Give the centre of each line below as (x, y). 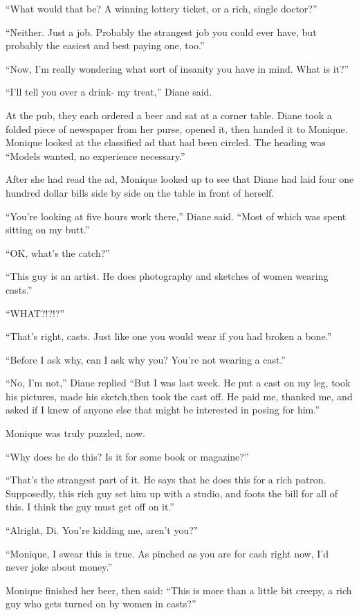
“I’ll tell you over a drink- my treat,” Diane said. (109, 92)
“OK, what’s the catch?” (58, 252)
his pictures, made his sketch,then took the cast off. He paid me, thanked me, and (179, 396)
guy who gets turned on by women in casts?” (101, 604)
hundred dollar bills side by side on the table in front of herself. (140, 192)
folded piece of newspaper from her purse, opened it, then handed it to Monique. (177, 128)
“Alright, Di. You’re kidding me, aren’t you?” (102, 530)
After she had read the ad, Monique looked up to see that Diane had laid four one (180, 179)
